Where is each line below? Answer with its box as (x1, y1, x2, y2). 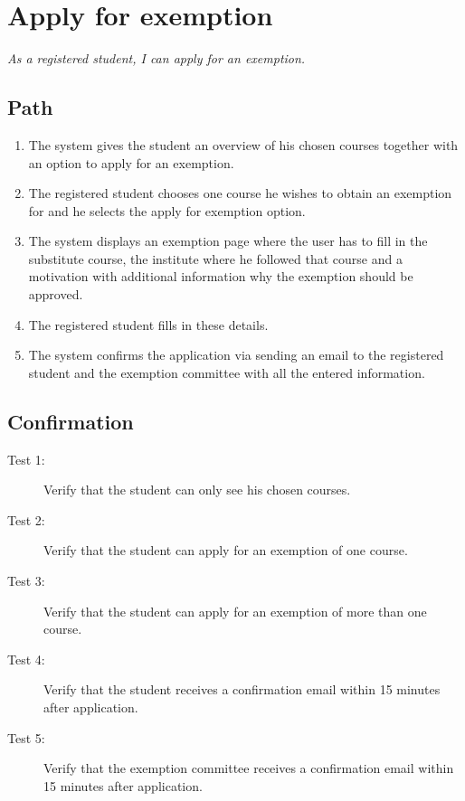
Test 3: (7, 571, 45, 590)
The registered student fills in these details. (28, 315, 269, 334)
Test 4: (7, 649, 45, 668)
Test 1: (7, 449, 45, 468)
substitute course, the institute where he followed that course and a (28, 249, 403, 268)
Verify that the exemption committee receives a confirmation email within (43, 759, 454, 777)
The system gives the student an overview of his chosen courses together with (28, 135, 459, 154)
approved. (28, 285, 83, 304)
